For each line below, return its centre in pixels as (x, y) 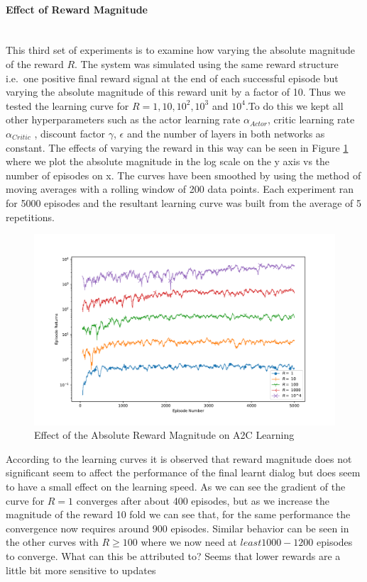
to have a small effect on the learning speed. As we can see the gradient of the (176, 487)
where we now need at (189, 542)
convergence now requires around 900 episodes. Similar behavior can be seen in (177, 528)
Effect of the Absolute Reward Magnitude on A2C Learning (164, 435)
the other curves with (52, 542)
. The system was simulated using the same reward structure (207, 63)
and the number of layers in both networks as (226, 133)
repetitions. (30, 217)
